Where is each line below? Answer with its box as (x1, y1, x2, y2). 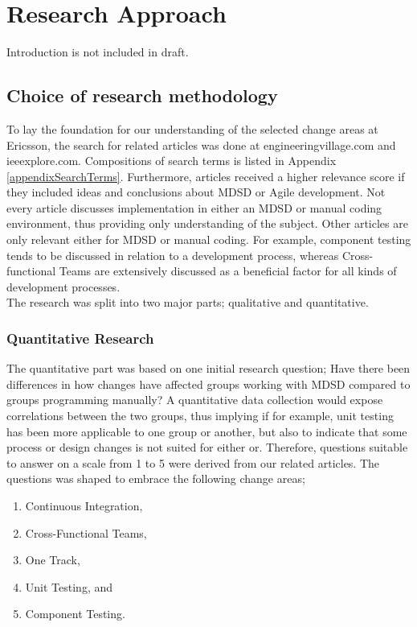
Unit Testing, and (25, 578, 113, 595)
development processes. (6, 278, 121, 295)
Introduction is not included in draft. (6, 43, 189, 60)
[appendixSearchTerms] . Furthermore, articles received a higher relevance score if (6, 167, 405, 184)
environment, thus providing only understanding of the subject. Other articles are (6, 215, 408, 232)
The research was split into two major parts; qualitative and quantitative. (6, 294, 369, 311)
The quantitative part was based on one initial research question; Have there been (6, 360, 411, 377)
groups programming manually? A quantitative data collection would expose (6, 391, 383, 408)
